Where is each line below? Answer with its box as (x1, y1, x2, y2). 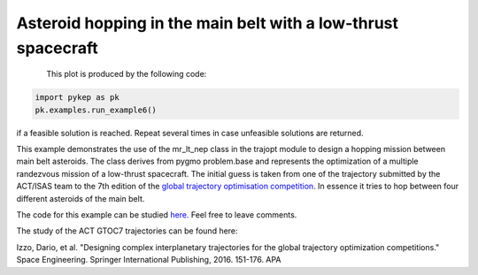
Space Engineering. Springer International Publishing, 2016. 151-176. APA (16, 255, 281, 265)
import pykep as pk (35, 93, 119, 103)
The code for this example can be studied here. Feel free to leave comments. (16, 210, 297, 220)
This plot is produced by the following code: (46, 69, 207, 80)
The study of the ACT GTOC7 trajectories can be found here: (16, 225, 238, 236)
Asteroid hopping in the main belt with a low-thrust (16, 13, 398, 33)
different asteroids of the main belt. (16, 193, 145, 203)
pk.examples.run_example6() (35, 104, 157, 115)
